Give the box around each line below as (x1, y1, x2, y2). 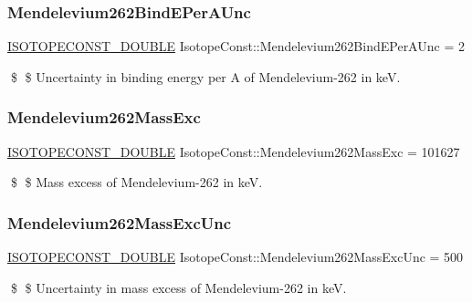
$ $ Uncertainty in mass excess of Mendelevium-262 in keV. (10, 277, 347, 297)
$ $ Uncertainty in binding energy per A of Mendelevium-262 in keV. (10, 67, 401, 86)
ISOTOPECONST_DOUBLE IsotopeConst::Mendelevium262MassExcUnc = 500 (7, 247, 464, 266)
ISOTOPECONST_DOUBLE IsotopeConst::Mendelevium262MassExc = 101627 (7, 141, 460, 161)
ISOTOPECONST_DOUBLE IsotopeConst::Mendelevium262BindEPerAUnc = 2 (7, 37, 465, 56)
